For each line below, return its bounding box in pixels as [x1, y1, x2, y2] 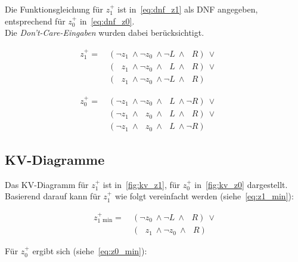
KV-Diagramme [5, 150, 105, 168]
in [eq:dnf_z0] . [79, 14, 135, 27]
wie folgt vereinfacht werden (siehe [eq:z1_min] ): [114, 190, 294, 202]
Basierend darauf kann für [5, 190, 101, 202]
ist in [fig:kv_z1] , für [103, 178, 181, 190]
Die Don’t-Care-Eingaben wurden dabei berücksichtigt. [5, 26, 204, 39]
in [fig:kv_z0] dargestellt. [194, 178, 288, 190]
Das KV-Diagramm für [5, 178, 89, 190]
